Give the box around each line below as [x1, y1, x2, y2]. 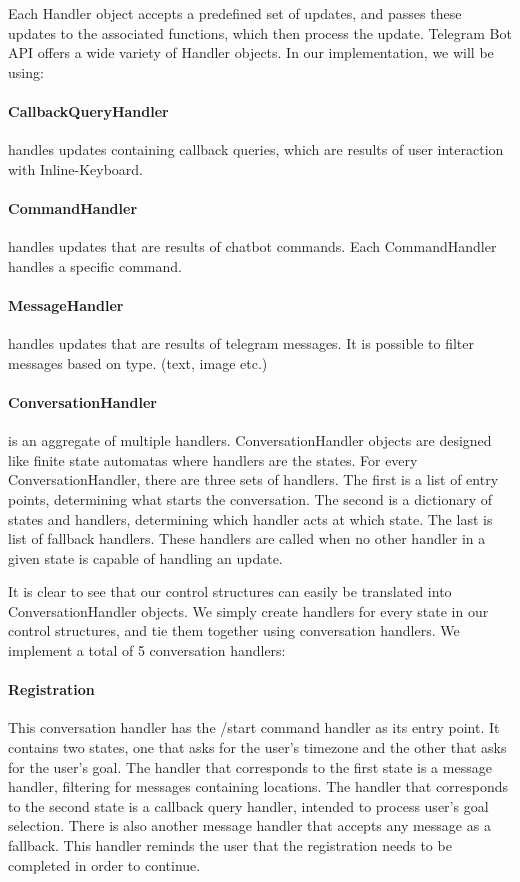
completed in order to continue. [8, 854, 201, 875]
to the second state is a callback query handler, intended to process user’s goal [8, 795, 489, 816]
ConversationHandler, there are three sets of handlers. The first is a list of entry [8, 469, 499, 490]
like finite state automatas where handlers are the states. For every [8, 449, 418, 470]
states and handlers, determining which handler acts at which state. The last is [8, 508, 493, 529]
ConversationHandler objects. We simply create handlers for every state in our [8, 600, 489, 621]
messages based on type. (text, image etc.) [8, 352, 268, 373]
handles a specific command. [8, 255, 182, 276]
